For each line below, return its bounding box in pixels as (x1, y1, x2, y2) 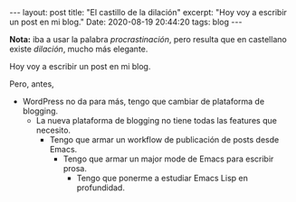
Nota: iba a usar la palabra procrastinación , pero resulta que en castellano (9, 34, 287, 44)
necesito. (35, 124, 71, 135)
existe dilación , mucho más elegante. (9, 43, 148, 54)
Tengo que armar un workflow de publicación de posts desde (49, 134, 280, 145)
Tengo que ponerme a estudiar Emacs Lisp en (76, 173, 249, 183)
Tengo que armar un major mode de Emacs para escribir (62, 153, 274, 164)
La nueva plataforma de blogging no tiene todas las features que (35, 115, 278, 125)
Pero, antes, (9, 78, 54, 89)
